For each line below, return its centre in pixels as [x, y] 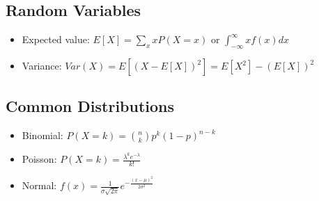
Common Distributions [90, 106]
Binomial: [42, 135]
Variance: [42, 65]
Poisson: [39, 159]
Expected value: [56, 39]
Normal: [39, 185]
